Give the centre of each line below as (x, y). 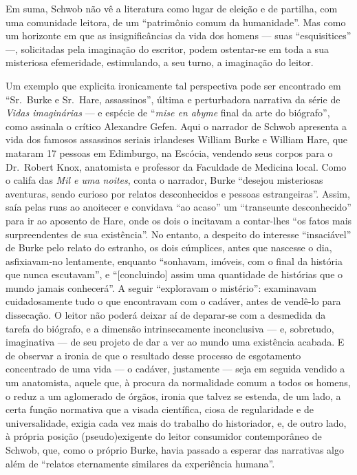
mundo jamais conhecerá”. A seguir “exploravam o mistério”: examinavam (161, 287)
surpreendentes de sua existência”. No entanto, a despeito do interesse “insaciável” (178, 234)
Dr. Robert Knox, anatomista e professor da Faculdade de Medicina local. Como (176, 166)
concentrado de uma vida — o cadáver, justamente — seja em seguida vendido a (175, 369)
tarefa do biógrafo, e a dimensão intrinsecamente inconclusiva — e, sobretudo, (170, 328)
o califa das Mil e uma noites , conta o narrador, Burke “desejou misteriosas (164, 180)
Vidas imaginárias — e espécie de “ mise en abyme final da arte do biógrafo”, (168, 113)
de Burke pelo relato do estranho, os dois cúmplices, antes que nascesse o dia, (169, 247)
